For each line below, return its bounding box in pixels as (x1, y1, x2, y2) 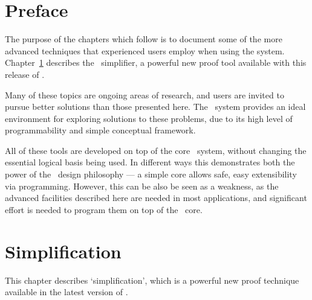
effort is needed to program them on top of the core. (5, 203, 203, 215)
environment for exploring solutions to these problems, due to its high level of (5, 112, 293, 124)
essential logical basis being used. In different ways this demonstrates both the (5, 156, 295, 168)
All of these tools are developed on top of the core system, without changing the (5, 144, 307, 156)
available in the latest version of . (5, 286, 128, 298)
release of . (5, 68, 45, 80)
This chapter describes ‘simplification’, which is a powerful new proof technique (5, 273, 299, 286)
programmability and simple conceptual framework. (5, 124, 196, 136)
